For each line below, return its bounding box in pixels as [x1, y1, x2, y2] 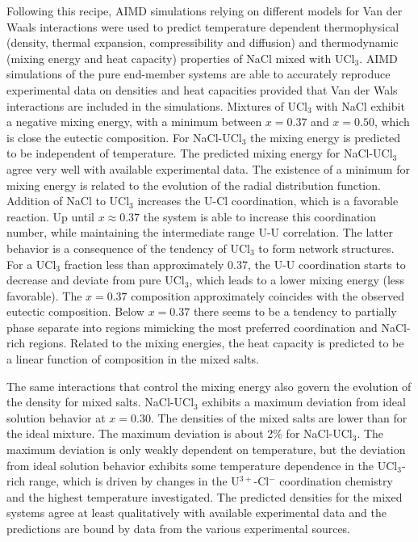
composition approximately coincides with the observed [131, 287, 404, 304]
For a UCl [6, 255, 56, 272]
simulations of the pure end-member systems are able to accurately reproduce [6, 65, 391, 82]
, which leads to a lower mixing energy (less [189, 271, 405, 288]
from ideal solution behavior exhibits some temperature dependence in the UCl [6, 456, 398, 473]
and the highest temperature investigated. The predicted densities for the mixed [6, 488, 403, 505]
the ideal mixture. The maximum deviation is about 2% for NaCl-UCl [6, 425, 353, 442]
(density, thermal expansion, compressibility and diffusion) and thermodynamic [6, 34, 399, 51]
